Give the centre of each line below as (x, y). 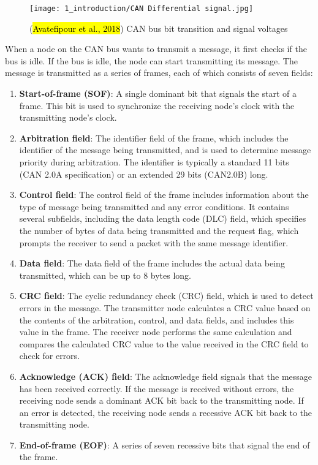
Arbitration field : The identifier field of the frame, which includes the (154, 138)
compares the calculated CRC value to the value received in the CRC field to (164, 343)
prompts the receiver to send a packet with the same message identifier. (154, 242)
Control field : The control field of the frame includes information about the (164, 195)
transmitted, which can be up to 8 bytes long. (105, 275)
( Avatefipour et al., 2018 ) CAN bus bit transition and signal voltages (159, 28)
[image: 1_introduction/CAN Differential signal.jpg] (142, 9)
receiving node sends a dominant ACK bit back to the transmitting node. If (161, 400)
